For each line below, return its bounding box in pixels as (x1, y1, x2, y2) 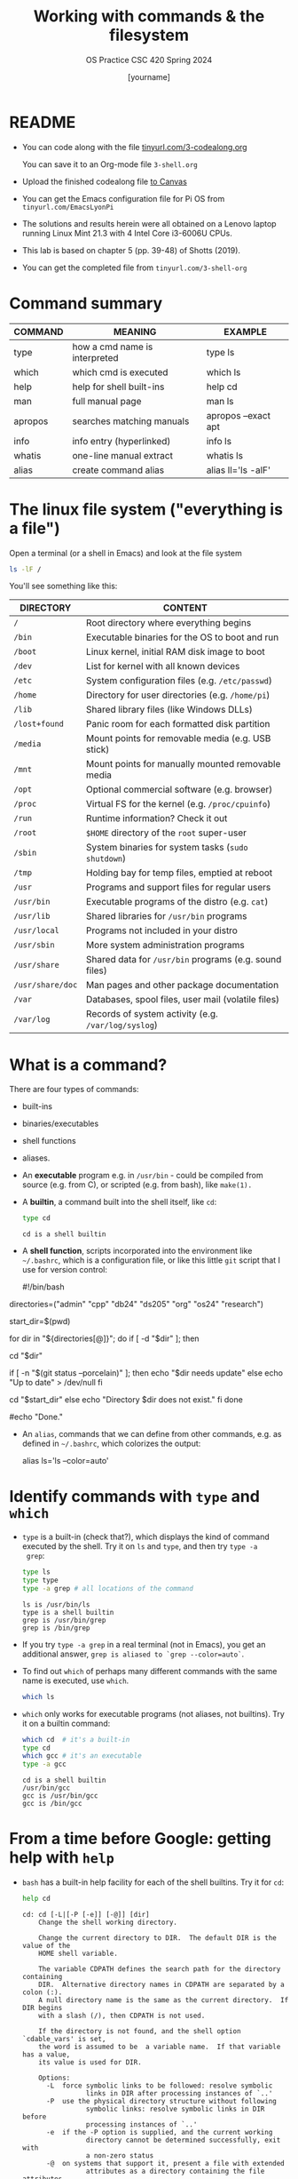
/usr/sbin (13, 940, 55, 950)
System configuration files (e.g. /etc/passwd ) (85, 674, 273, 687)
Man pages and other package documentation (85, 979, 279, 992)
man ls (206, 395, 234, 407)
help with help (9, 1848, 115, 1868)
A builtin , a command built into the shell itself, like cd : (21, 1197, 217, 1208)
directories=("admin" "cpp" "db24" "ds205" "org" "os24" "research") (9, 1299, 264, 1310)
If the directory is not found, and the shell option (38, 2027, 241, 2036)
